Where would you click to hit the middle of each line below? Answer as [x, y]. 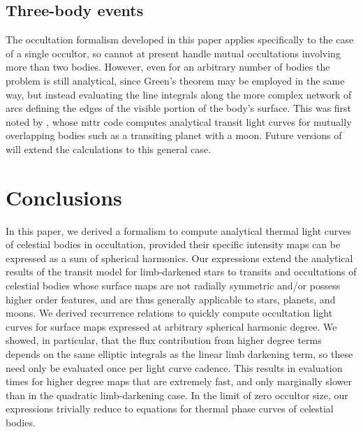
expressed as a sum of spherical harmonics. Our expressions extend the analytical [179, 258]
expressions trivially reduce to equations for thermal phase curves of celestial [170, 409]
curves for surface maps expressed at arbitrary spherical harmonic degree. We [171, 326]
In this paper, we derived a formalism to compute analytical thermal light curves [179, 230]
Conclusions [64, 197]
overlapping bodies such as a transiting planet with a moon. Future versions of [174, 135]
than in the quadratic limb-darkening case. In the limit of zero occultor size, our [177, 395]
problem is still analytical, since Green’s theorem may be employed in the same [175, 80]
